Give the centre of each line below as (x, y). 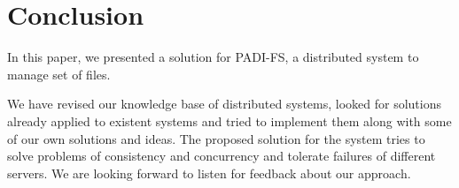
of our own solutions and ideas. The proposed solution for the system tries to (216, 138)
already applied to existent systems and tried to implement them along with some (229, 120)
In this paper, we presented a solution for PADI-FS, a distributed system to (213, 57)
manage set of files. (59, 74)
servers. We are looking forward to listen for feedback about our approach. (209, 173)
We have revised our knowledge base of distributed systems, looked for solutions (224, 104)
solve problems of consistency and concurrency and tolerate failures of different (222, 156)
